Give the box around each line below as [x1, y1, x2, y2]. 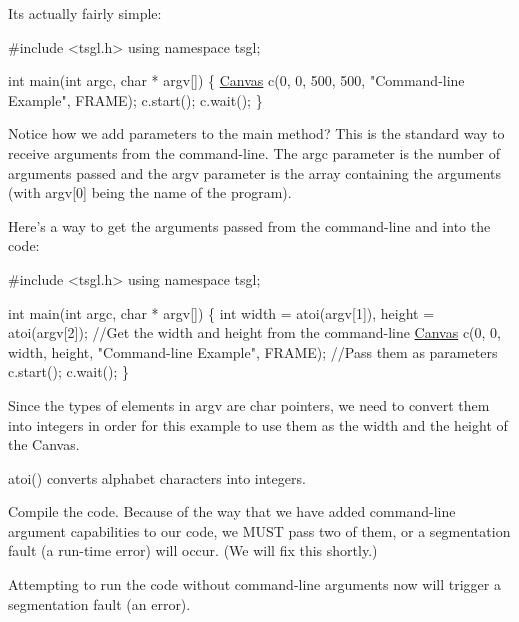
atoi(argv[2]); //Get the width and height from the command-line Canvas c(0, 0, [8, 322, 502, 343]
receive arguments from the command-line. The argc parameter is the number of [8, 142, 500, 163]
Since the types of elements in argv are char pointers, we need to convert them [8, 394, 490, 415]
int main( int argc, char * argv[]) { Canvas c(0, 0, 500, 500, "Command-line [8, 70, 465, 91]
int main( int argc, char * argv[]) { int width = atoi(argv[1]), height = [8, 302, 435, 323]
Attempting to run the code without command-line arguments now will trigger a [8, 574, 501, 595]
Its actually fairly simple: [8, 3, 162, 23]
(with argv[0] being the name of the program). [8, 182, 292, 203]
